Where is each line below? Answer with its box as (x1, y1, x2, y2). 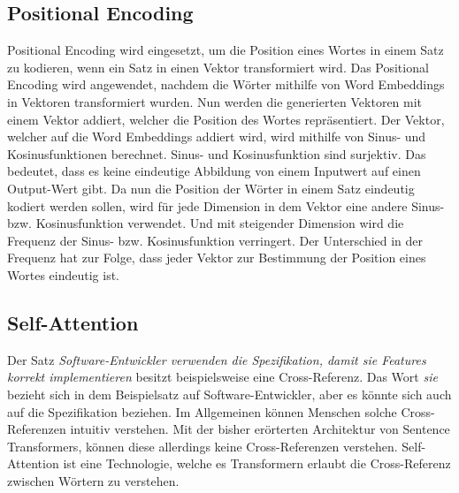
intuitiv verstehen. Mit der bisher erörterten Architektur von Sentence (70, 420, 450, 438)
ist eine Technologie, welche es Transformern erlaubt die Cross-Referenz (63, 454, 451, 473)
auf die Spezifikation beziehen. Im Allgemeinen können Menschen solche (7, 402, 397, 421)
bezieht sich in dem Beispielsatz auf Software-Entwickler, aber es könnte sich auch (7, 384, 452, 403)
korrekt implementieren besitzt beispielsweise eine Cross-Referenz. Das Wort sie (7, 368, 438, 386)
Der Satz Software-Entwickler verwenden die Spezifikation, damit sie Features (7, 350, 426, 368)
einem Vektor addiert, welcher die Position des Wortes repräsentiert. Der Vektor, (7, 110, 445, 128)
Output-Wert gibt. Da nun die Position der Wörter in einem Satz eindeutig (7, 178, 415, 197)
